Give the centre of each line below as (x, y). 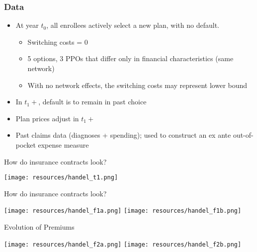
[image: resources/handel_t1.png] (61, 178)
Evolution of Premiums (39, 227)
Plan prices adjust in (47, 118)
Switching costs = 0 (58, 42)
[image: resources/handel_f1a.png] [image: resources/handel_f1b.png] (123, 211)
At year (27, 25)
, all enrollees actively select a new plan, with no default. (133, 25)
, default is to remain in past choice (92, 102)
